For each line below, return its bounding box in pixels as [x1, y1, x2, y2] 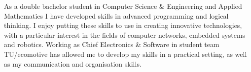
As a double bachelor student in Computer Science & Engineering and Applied [4, 1, 242, 11]
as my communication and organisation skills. [4, 58, 142, 69]
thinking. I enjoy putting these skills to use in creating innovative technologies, [4, 20, 242, 30]
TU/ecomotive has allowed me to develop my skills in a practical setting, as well [4, 48, 247, 59]
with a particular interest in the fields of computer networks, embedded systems [4, 29, 246, 40]
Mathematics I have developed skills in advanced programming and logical [4, 10, 229, 21]
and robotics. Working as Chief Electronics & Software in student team [4, 39, 219, 49]
